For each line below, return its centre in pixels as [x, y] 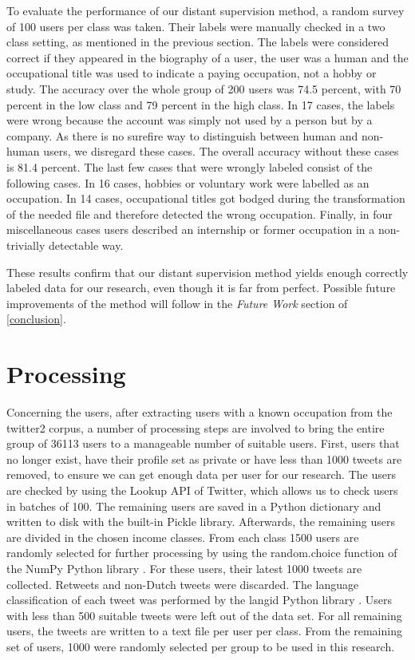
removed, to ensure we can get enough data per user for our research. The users [201, 474]
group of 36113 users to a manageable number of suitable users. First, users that [203, 443]
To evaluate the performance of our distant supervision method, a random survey [206, 10]
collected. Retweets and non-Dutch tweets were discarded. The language [183, 584]
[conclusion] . [36, 319]
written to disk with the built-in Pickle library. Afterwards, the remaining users [201, 522]
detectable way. [86, 245]
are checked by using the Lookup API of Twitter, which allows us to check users [202, 490]
